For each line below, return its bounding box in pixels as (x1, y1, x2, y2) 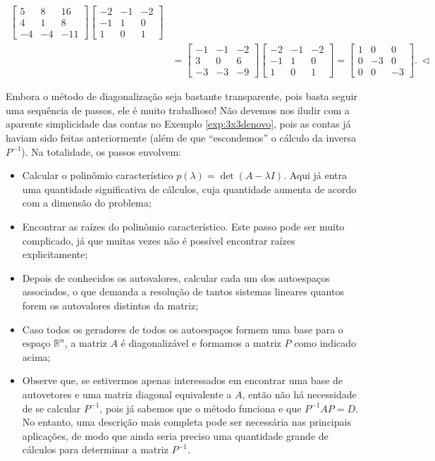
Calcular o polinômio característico (22, 168, 173, 183)
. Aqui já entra (283, 168, 348, 183)
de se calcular (22, 400, 81, 415)
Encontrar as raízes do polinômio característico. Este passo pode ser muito (22, 219, 345, 233)
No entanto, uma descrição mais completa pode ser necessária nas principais (22, 414, 351, 429)
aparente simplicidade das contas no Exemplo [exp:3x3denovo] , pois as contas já (6, 116, 351, 131)
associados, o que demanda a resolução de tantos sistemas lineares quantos (22, 284, 344, 299)
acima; (22, 349, 51, 364)
